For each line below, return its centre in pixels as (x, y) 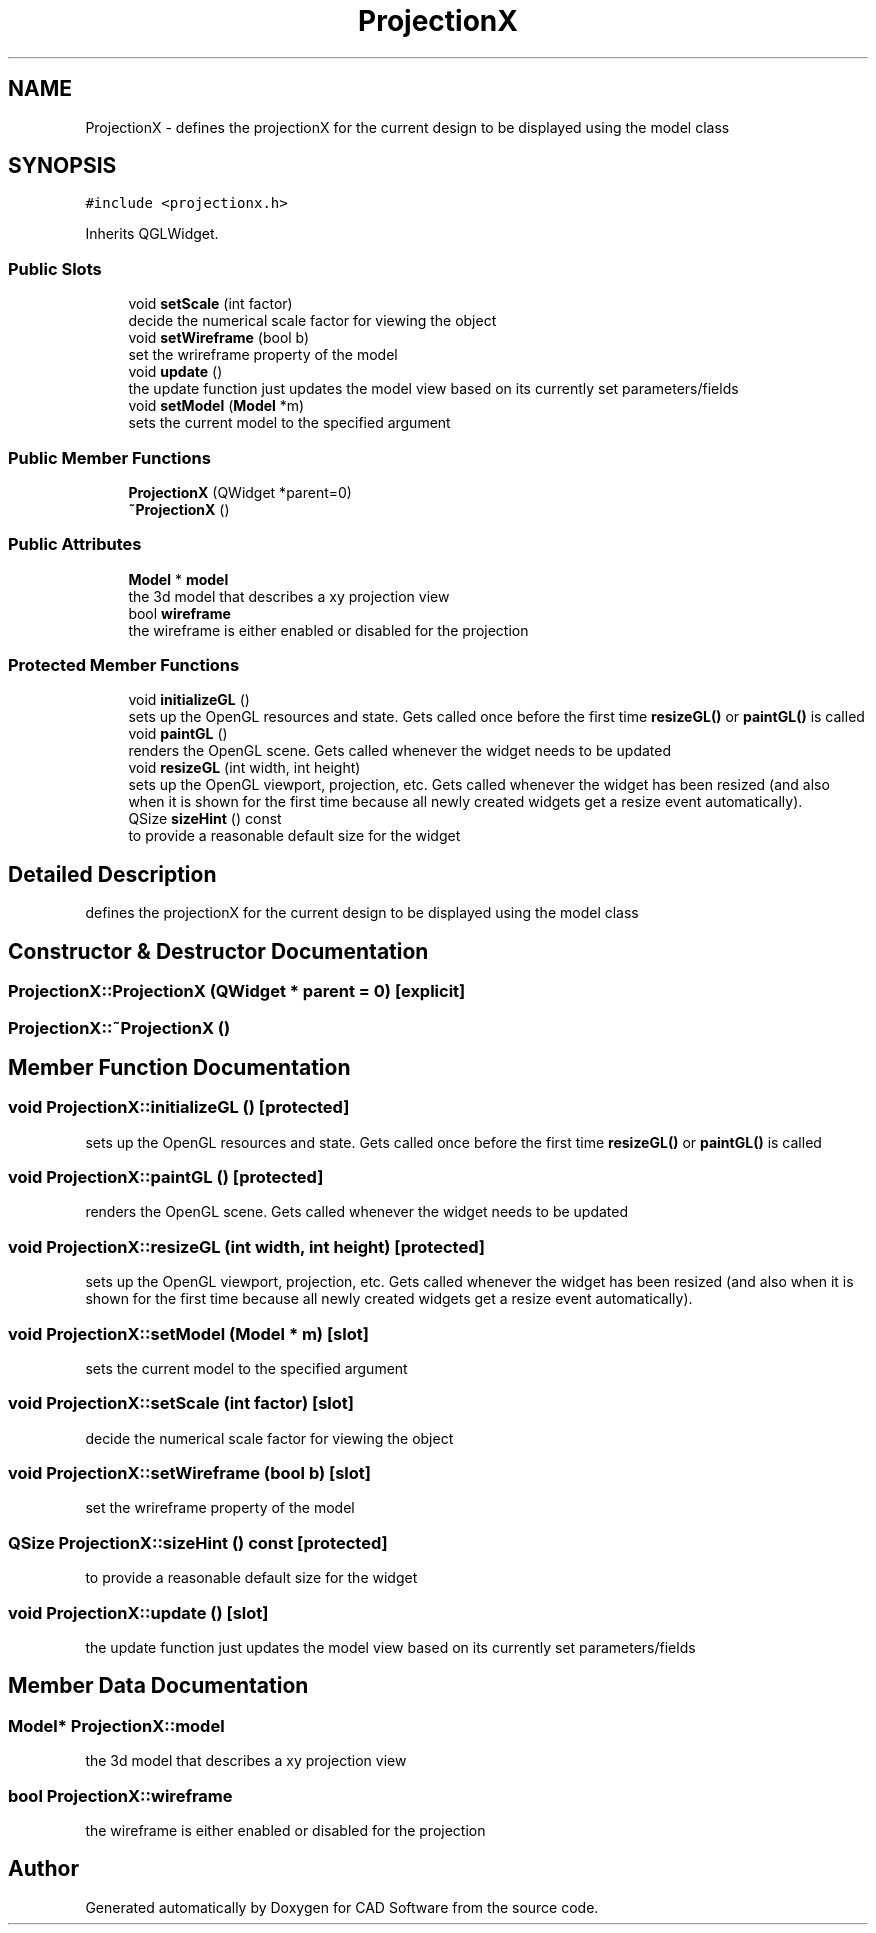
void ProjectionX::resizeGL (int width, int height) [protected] (246, 1246)
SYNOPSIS (62, 166)
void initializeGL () (189, 700)
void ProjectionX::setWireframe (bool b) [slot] (189, 1473)
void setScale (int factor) (210, 304)
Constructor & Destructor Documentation (218, 951)
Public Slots (55, 268)
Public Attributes (75, 544)
